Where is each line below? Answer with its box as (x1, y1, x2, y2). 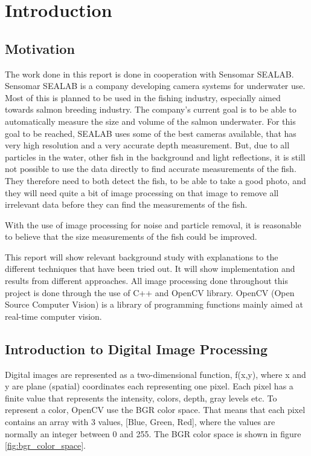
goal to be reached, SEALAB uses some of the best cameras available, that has (5, 127, 297, 139)
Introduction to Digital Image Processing (5, 339, 268, 358)
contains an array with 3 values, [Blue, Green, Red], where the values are (5, 415, 275, 428)
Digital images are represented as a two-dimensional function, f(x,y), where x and (5, 368, 306, 380)
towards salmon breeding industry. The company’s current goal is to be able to (5, 103, 297, 116)
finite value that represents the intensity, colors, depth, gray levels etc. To (5, 391, 277, 404)
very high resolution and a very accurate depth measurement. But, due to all (5, 139, 290, 151)
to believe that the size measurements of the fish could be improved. (5, 230, 257, 243)
